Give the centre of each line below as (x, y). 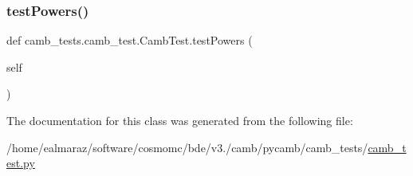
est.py (21, 163)
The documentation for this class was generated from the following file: (180, 120)
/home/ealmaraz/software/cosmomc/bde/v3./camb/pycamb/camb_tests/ (187, 147)
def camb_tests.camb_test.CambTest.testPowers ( (130, 40)
